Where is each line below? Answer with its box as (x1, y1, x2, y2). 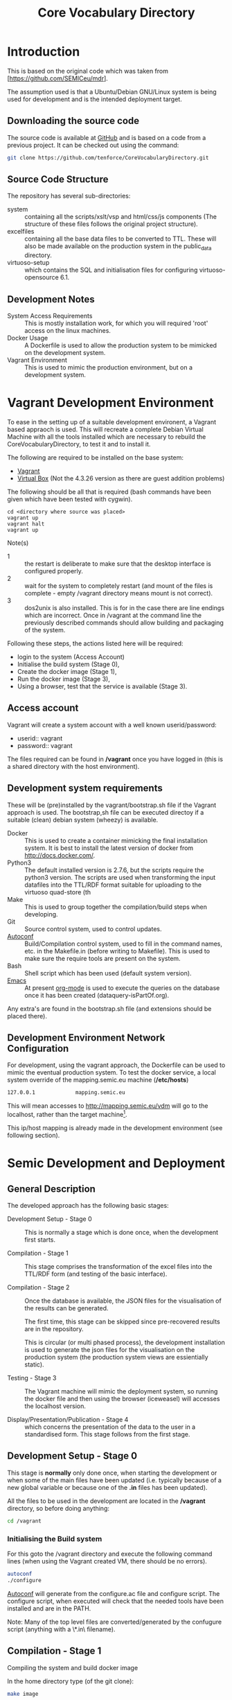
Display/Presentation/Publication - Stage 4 (7, 1415, 129, 1423)
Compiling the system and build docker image (7, 1663, 139, 1672)
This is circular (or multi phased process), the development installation (24, 1338, 225, 1346)
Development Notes (7, 293, 95, 305)
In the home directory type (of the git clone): (7, 1676, 134, 1685)
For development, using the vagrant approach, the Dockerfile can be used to (7, 1061, 226, 1069)
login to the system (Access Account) (17, 652, 125, 661)
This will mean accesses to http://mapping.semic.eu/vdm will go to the (7, 1102, 208, 1110)
